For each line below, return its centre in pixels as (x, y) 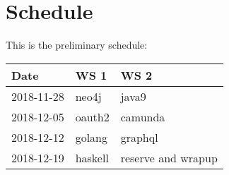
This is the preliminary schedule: (77, 45)
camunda (143, 116)
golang (92, 137)
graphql (139, 137)
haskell (92, 157)
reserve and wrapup (169, 157)
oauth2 (92, 116)
